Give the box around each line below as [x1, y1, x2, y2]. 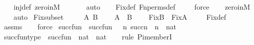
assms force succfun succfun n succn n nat [4, 21, 176, 32]
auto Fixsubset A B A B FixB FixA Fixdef [13, 11, 226, 22]
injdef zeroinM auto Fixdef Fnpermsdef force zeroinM [13, 2, 250, 12]
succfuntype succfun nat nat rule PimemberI [4, 31, 172, 41]
